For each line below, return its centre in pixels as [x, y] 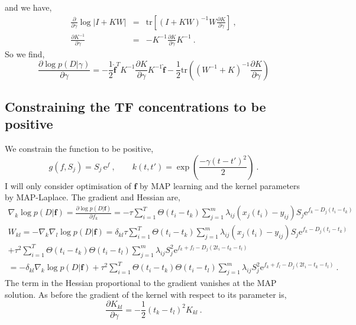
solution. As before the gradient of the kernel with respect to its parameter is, [146, 294]
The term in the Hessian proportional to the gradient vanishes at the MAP [141, 283]
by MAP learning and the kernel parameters [220, 185]
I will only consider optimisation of [68, 185]
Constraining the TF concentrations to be [135, 107]
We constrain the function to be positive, [79, 149]
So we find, [25, 54]
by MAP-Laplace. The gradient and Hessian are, [93, 197]
